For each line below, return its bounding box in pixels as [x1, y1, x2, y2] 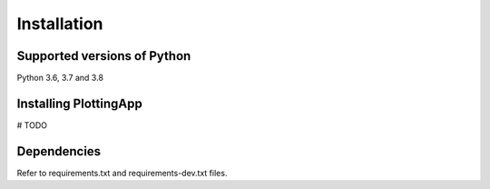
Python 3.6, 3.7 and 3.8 [16, 73, 104, 84]
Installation [16, 14, 103, 34]
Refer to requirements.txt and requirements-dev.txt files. [16, 167, 228, 178]
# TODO [16, 119, 47, 131]
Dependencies [16, 144, 102, 159]
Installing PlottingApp [16, 95, 142, 111]
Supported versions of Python [16, 48, 191, 64]
